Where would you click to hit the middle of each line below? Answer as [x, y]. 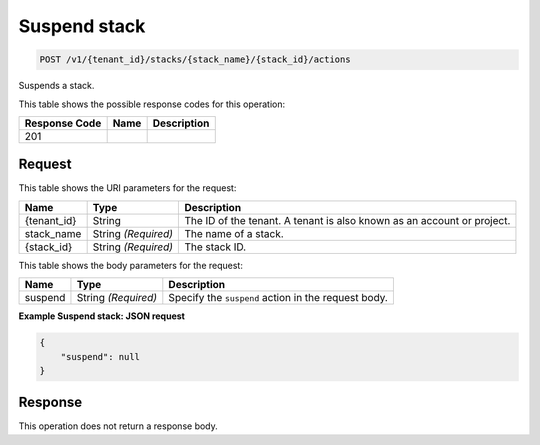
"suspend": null [100, 356]
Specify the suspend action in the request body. [278, 298]
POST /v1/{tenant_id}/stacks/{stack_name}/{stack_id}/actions [195, 59]
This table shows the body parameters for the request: [131, 265]
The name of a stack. [234, 233]
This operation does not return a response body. [118, 426]
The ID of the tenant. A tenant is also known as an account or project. [347, 220]
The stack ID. [215, 247]
